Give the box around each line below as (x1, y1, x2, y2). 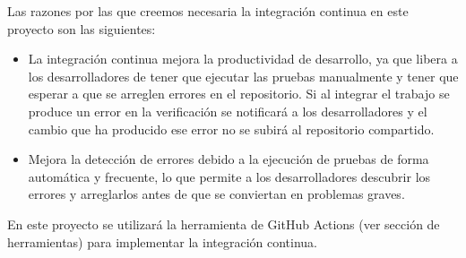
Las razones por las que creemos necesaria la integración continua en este (7, 2, 409, 20)
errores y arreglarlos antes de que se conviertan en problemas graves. (28, 185, 405, 203)
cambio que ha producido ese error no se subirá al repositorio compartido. (28, 119, 435, 138)
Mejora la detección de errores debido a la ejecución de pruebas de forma (28, 150, 429, 168)
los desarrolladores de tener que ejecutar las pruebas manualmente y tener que (28, 66, 459, 85)
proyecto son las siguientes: (7, 19, 156, 38)
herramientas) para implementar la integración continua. (7, 232, 318, 251)
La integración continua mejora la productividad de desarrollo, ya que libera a (28, 49, 458, 68)
